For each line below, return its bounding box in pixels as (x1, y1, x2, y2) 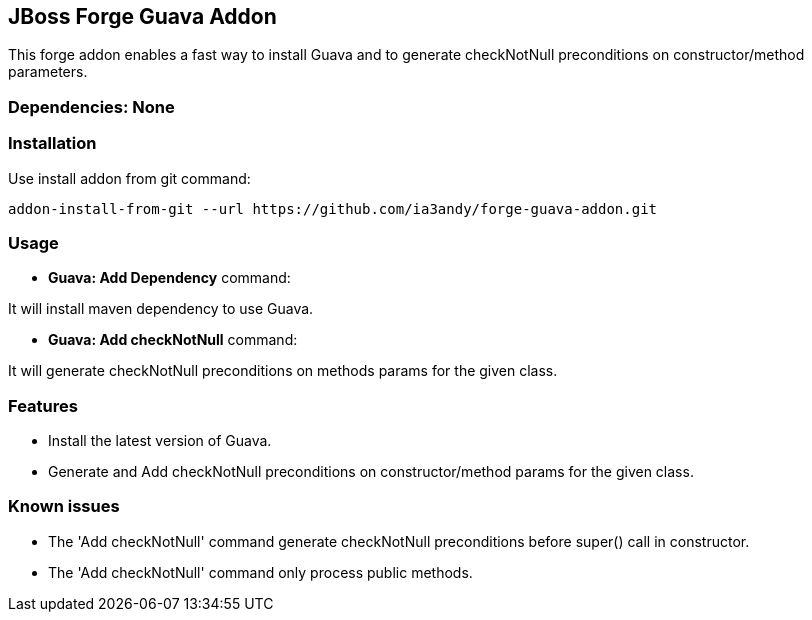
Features (8, 395, 78, 416)
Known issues (8, 496, 120, 517)
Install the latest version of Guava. (48, 432, 272, 450)
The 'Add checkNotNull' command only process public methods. (48, 563, 473, 581)
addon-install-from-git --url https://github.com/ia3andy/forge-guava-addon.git (8, 200, 658, 217)
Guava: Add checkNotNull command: (48, 331, 298, 349)
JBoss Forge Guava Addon (8, 4, 277, 29)
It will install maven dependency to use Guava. (8, 300, 314, 318)
